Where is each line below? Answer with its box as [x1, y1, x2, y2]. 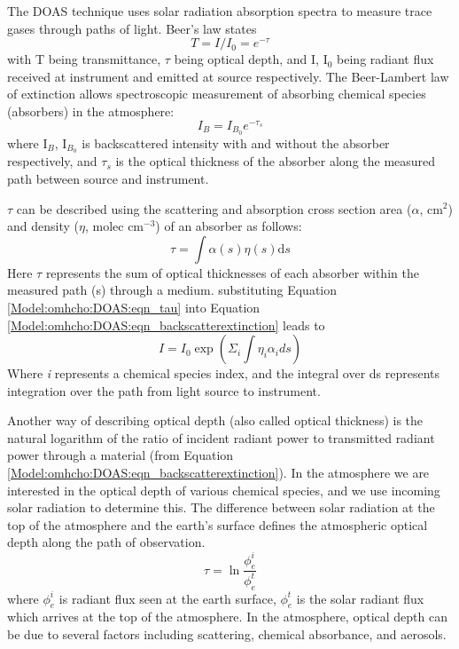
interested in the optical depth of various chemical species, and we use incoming [7, 480, 440, 499]
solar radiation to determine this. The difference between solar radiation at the [7, 498, 435, 517]
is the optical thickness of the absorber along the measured [115, 152, 436, 170]
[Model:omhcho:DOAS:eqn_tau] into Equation [7, 297, 261, 316]
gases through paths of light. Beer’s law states [7, 19, 257, 37]
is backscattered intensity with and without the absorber [82, 133, 390, 152]
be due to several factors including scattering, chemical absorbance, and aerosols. [7, 624, 447, 643]
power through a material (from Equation [7, 446, 234, 464]
